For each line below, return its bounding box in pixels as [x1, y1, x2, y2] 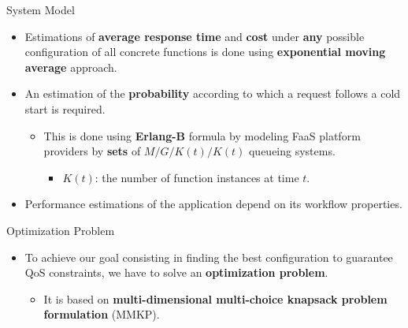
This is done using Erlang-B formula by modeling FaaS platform [43, 127, 361, 143]
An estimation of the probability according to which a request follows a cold [24, 85, 401, 102]
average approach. [24, 58, 117, 75]
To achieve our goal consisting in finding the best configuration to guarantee [24, 248, 393, 265]
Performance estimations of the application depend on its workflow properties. [24, 196, 402, 212]
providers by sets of [43, 143, 141, 159]
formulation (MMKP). [43, 306, 160, 322]
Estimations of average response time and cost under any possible [24, 28, 365, 44]
